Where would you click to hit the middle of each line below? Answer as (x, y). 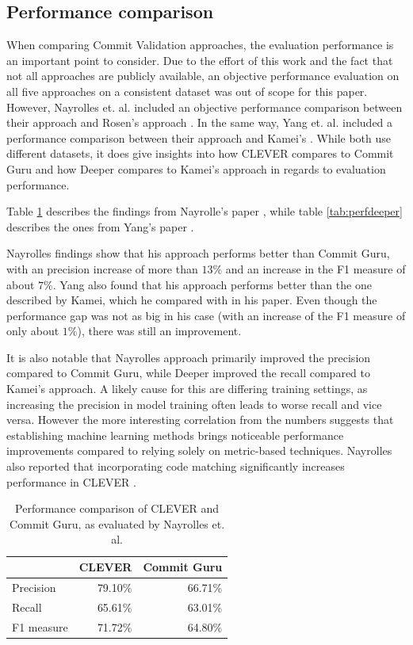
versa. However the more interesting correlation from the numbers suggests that (200, 420)
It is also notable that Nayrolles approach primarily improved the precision (189, 357)
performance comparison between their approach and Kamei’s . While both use (199, 137)
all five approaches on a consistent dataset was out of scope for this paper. (187, 91)
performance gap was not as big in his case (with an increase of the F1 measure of (206, 315)
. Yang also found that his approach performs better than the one (212, 284)
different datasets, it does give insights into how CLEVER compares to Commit (200, 153)
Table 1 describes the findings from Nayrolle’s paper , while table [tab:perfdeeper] (205, 211)
